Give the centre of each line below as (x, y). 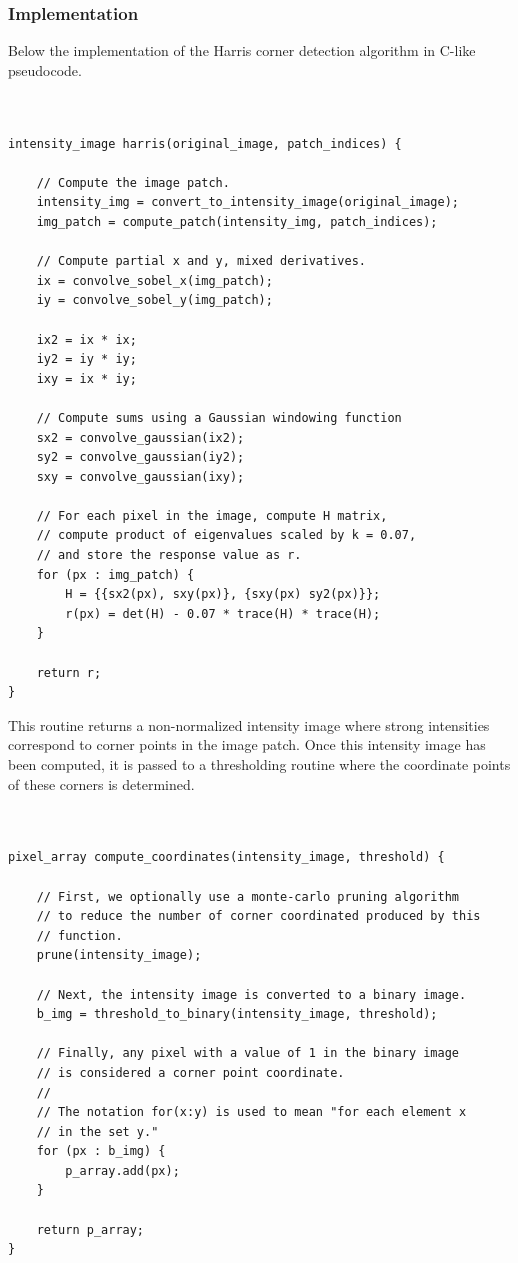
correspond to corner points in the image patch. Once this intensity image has (247, 744)
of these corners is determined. (101, 783)
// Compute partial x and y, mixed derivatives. (201, 261)
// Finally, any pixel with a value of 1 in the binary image (248, 1053)
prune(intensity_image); (119, 955)
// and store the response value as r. (169, 555)
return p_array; (90, 1229)
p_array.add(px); (122, 1170)
